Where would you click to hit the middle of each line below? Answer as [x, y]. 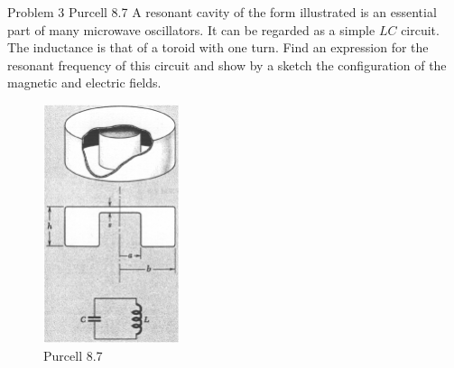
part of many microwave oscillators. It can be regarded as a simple [191, 29]
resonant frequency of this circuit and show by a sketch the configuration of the [227, 64]
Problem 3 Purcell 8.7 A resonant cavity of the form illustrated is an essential [222, 12]
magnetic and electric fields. [84, 83]
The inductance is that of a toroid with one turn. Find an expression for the [218, 47]
